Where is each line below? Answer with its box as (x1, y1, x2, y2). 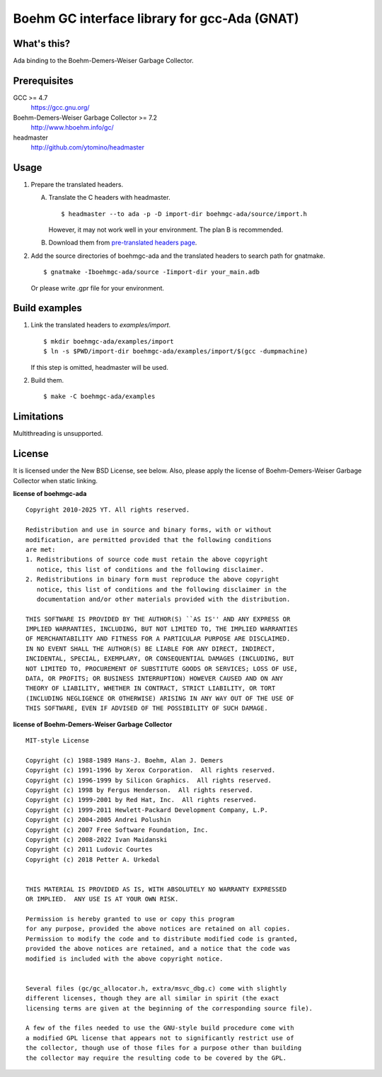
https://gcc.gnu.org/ (30, 103, 90, 112)
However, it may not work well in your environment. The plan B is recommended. (48, 225, 284, 234)
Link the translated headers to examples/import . (30, 321, 171, 329)
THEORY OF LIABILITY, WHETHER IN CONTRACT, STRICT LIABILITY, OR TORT (25, 684, 276, 692)
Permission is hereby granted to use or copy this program (25, 915, 235, 923)
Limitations (13, 411, 64, 423)
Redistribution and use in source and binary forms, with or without (25, 526, 272, 534)
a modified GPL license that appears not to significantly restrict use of (25, 1034, 294, 1042)
